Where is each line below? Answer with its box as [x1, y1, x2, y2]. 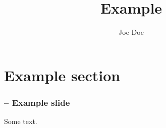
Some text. [4, 116, 37, 126]
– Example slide [4, 96, 70, 108]
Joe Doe [119, 27, 144, 37]
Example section [4, 65, 121, 85]
